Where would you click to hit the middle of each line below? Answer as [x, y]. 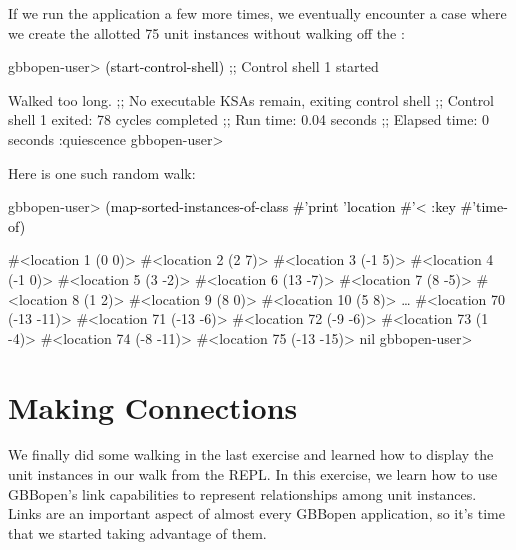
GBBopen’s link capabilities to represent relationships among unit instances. [242, 493]
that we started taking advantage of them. [137, 532]
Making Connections [153, 406]
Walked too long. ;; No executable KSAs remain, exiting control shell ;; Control [251, 99]
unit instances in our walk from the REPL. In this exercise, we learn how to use [253, 474]
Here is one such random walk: [102, 172]
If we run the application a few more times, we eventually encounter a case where [257, 13]
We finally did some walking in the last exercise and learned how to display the [251, 454]
